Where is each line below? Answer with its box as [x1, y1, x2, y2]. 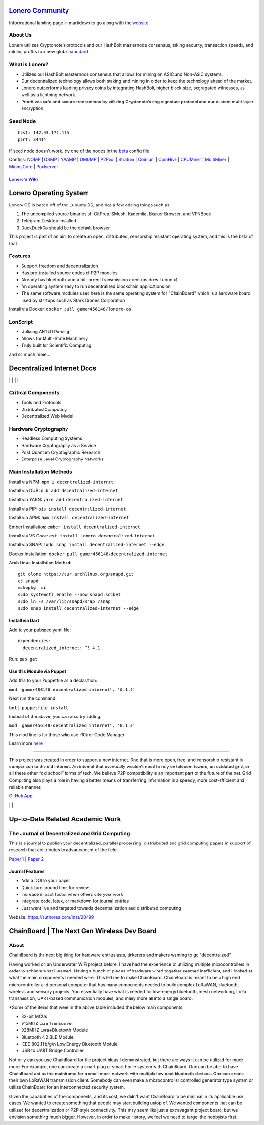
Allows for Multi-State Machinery [21, 335, 88, 341]
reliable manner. [9, 784, 42, 790]
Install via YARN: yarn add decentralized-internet [9, 497, 123, 503]
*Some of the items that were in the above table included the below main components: [9, 1004, 184, 1010]
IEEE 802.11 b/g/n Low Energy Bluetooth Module [21, 1041, 118, 1047]
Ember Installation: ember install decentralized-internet [9, 524, 141, 530]
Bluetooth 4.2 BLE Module [21, 1034, 74, 1040]
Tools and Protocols [21, 400, 62, 406]
